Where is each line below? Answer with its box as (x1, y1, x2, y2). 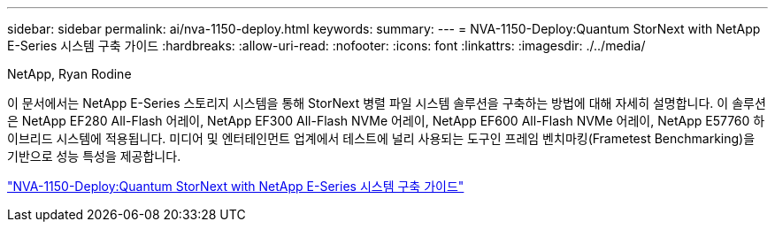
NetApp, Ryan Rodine (7, 66, 132, 81)
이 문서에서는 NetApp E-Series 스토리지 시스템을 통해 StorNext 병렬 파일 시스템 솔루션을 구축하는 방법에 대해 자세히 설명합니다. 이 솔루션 (7, 95, 766, 111)
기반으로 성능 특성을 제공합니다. (7, 149, 181, 164)
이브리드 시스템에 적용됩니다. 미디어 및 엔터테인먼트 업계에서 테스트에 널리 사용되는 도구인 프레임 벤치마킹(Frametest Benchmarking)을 (7, 131, 756, 146)
